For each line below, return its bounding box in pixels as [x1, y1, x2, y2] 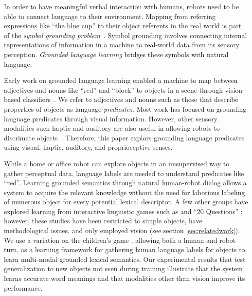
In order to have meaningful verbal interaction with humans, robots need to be [4, 1, 239, 11]
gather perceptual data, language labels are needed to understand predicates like [4, 168, 244, 178]
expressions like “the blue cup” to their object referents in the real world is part [4, 20, 242, 31]
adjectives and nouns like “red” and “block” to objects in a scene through [4, 84, 223, 95]
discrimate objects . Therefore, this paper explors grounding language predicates [4, 132, 245, 142]
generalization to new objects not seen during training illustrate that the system [4, 263, 243, 274]
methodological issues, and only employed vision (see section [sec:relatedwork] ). [4, 225, 240, 236]
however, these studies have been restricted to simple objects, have [4, 216, 202, 226]
